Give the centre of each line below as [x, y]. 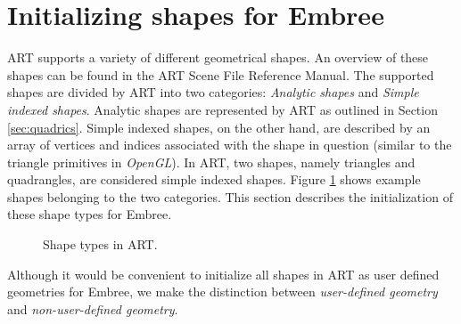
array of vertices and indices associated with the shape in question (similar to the [230, 145]
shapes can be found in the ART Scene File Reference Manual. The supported [221, 74]
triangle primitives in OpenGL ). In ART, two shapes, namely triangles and [211, 162]
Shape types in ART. [100, 244]
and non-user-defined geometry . [93, 308]
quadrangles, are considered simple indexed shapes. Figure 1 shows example [214, 179]
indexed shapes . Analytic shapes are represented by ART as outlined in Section [222, 109]
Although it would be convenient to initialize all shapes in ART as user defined [223, 274]
